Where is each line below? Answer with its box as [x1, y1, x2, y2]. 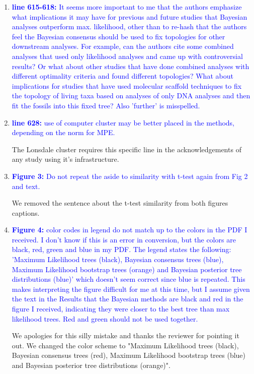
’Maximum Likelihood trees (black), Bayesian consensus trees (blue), [12, 254, 224, 265]
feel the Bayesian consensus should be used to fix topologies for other [12, 31, 225, 41]
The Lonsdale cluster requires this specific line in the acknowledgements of [12, 144, 241, 154]
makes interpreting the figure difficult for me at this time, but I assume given [12, 283, 250, 294]
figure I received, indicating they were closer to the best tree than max [12, 303, 230, 314]
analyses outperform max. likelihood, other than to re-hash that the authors [12, 21, 247, 32]
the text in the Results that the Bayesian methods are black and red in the [12, 293, 243, 304]
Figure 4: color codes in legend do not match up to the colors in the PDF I [12, 224, 247, 235]
